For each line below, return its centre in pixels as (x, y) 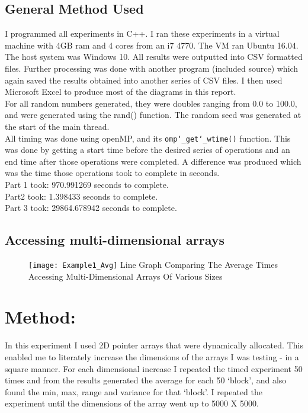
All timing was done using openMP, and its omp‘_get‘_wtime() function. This (148, 138)
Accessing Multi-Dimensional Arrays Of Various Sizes (126, 276)
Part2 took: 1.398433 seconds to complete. (81, 196)
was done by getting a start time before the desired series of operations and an (147, 150)
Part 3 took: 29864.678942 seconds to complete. (91, 208)
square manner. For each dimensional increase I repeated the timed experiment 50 (154, 368)
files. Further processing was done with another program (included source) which (152, 68)
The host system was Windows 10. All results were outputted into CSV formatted (154, 57)
